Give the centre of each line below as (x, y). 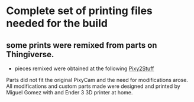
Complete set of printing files (79, 11)
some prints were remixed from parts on (82, 45)
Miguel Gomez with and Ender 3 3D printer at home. (69, 92)
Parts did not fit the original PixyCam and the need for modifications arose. (97, 80)
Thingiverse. (30, 54)
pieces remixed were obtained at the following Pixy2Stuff (84, 68)
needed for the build (57, 23)
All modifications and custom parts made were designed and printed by (93, 86)
